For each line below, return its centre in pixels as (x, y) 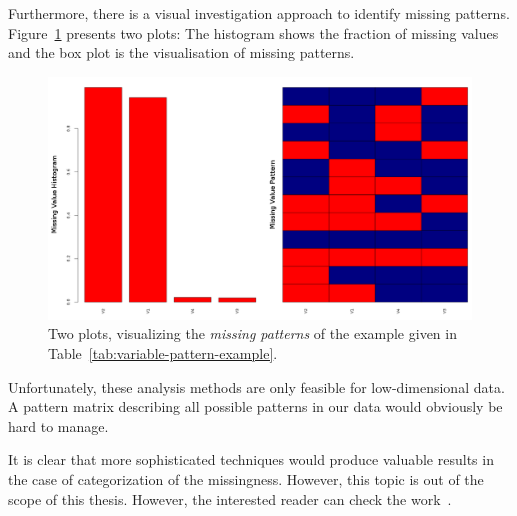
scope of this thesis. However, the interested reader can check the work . (230, 498)
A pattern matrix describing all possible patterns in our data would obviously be (255, 406)
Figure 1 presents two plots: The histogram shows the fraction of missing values (253, 32)
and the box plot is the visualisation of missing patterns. (181, 52)
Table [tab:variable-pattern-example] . (163, 353)
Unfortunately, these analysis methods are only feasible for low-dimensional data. (256, 386)
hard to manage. (58, 425)
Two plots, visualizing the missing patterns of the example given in (252, 333)
